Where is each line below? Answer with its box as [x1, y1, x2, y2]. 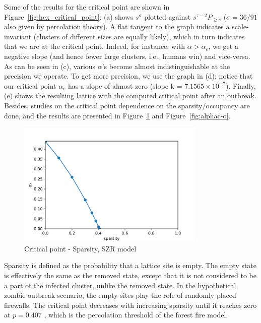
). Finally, [225, 80, 256, 91]
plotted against [144, 11, 191, 22]
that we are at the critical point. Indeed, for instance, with [4, 41, 185, 51]
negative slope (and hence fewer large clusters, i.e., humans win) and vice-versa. [4, 50, 250, 61]
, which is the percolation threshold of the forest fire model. [44, 309, 228, 320]
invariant [4, 31, 32, 41]
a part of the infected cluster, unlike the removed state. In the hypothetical [4, 280, 236, 290]
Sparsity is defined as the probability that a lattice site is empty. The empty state [4, 260, 257, 271]
